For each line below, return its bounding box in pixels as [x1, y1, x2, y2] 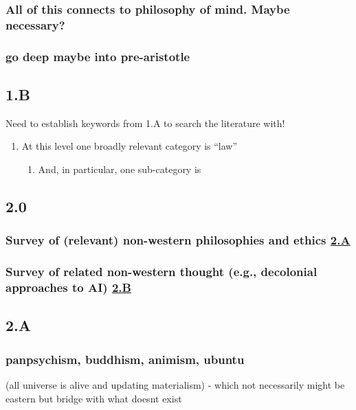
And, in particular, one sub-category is [38, 162, 201, 176]
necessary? [5, 16, 65, 33]
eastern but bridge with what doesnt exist [5, 391, 182, 405]
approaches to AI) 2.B [5, 279, 131, 296]
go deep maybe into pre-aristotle [5, 47, 190, 65]
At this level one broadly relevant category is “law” [21, 139, 238, 153]
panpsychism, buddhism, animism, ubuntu [5, 350, 245, 367]
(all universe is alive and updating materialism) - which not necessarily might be [5, 377, 345, 391]
